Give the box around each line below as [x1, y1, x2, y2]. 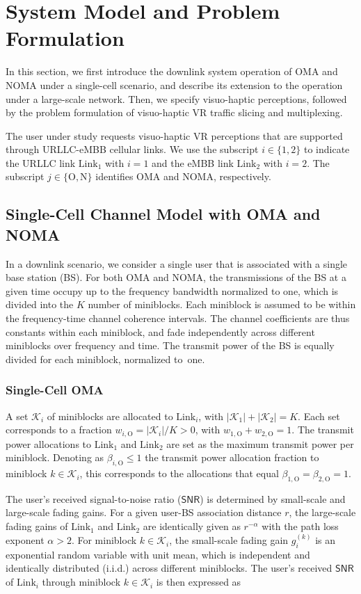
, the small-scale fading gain [169, 533, 289, 547]
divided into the [6, 297, 74, 312]
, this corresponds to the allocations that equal [79, 466, 279, 481]
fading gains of [6, 519, 68, 533]
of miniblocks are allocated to [47, 408, 173, 423]
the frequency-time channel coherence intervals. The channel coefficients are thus [6, 311, 350, 326]
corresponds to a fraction [6, 422, 112, 437]
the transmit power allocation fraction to [145, 450, 319, 465]
